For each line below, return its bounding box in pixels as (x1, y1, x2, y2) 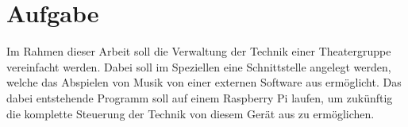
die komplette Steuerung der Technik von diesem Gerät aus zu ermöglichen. (6, 105, 375, 121)
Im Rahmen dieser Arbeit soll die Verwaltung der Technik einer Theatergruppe (6, 43, 391, 60)
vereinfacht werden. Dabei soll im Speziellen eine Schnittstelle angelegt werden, (6, 58, 391, 75)
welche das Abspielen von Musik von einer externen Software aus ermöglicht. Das (6, 74, 402, 90)
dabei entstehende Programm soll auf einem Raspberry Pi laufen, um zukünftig (6, 89, 393, 106)
